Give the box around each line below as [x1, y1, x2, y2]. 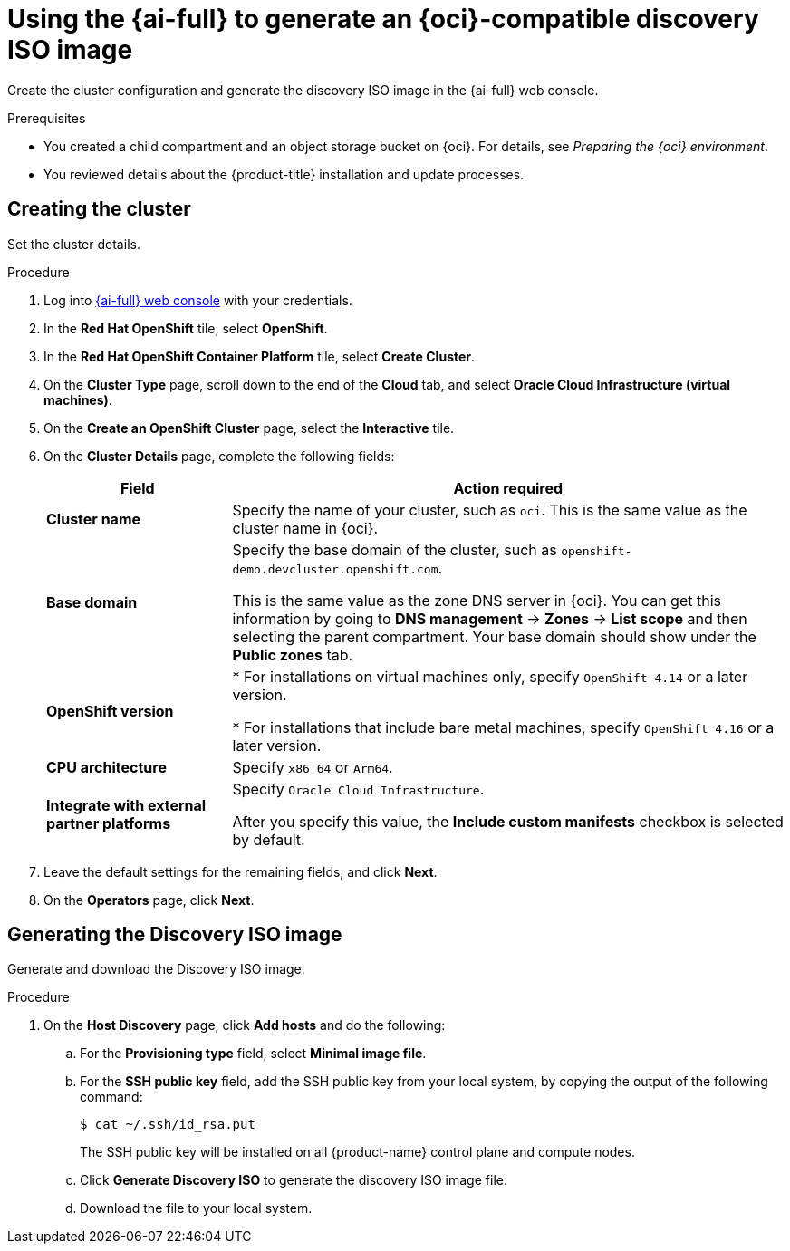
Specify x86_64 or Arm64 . [232, 757, 393, 776]
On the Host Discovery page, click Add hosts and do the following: [43, 1017, 446, 1034]
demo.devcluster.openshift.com [232, 562, 438, 576]
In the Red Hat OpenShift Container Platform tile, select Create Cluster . [43, 348, 476, 364]
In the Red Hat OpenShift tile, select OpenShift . [43, 320, 328, 336]
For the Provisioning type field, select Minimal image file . [80, 1045, 427, 1062]
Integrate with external [46, 795, 207, 814]
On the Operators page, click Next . [43, 891, 255, 908]
